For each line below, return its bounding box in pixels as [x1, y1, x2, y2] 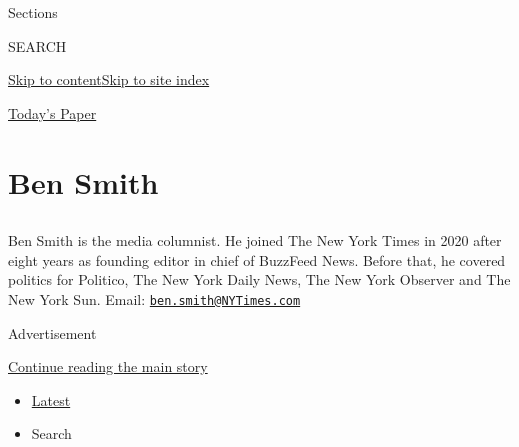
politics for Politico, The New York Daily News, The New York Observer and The [8, 269, 511, 290]
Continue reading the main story [8, 356, 208, 377]
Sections [8, 2, 58, 22]
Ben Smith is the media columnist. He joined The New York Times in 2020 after [8, 230, 502, 251]
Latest [31, 389, 71, 410]
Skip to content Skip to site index [8, 69, 210, 90]
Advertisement [8, 322, 97, 343]
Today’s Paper [8, 102, 97, 123]
